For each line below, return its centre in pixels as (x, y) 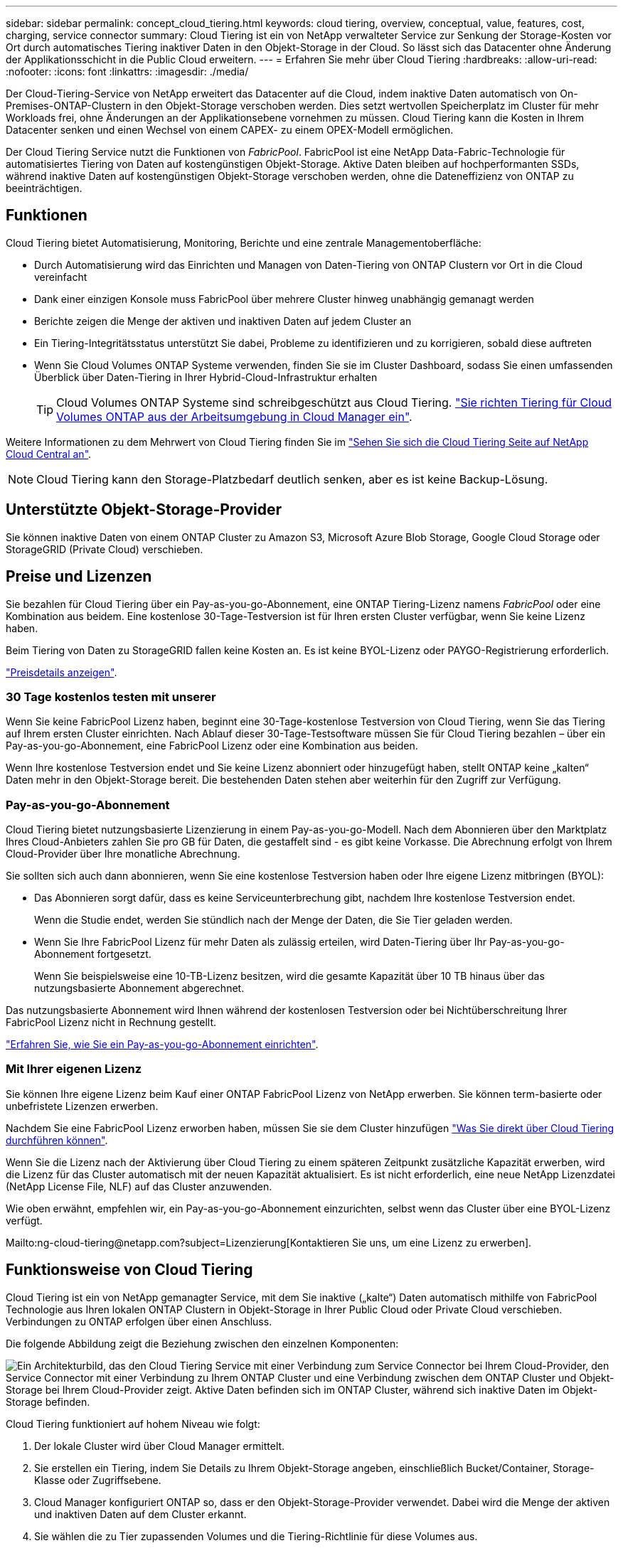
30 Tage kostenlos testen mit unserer (111, 696)
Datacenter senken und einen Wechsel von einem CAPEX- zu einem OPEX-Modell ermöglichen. (230, 130)
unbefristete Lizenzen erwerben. (82, 1106)
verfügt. (24, 1220)
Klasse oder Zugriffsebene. (98, 1480)
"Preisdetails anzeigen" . (62, 672)
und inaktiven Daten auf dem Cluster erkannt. (140, 1514)
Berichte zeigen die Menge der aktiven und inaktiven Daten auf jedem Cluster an (223, 321)
